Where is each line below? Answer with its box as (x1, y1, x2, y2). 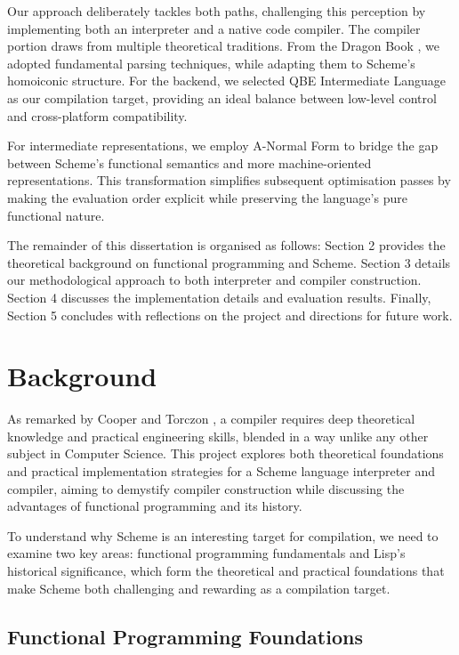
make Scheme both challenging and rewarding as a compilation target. (7, 578, 391, 597)
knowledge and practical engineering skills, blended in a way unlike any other (7, 426, 429, 445)
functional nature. (7, 206, 105, 224)
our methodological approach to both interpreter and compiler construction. (7, 271, 422, 289)
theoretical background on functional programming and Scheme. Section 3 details (7, 253, 451, 271)
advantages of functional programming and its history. (7, 497, 302, 515)
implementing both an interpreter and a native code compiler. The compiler (7, 19, 421, 37)
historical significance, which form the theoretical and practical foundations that (7, 561, 445, 579)
